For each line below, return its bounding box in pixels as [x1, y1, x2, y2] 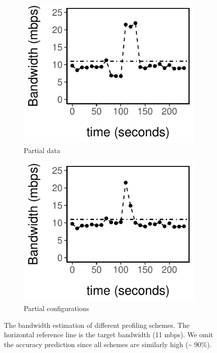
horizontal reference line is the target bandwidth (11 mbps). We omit [4, 329, 214, 340]
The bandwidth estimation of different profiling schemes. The [4, 319, 190, 330]
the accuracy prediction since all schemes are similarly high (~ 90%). [4, 339, 212, 349]
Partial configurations [24, 303, 89, 314]
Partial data [24, 145, 60, 155]
